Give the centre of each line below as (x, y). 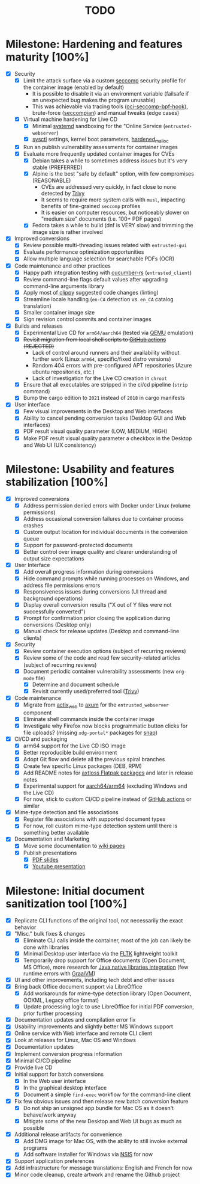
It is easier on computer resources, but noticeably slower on (115, 213)
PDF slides (45, 859)
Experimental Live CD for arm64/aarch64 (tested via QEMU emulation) (108, 333)
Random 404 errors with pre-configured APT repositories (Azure (112, 366)
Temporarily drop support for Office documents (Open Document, (104, 960)
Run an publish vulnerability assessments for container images (100, 147)
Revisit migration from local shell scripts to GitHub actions (95, 340)
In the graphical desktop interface (65, 1087)
